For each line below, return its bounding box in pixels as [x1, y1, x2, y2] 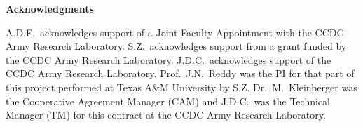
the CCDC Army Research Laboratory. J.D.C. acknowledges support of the [6, 52, 331, 67]
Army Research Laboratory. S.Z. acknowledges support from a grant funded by [6, 39, 347, 53]
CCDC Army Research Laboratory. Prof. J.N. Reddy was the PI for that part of [6, 66, 355, 81]
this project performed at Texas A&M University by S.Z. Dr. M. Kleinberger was [6, 79, 357, 94]
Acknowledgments [6, 1, 94, 15]
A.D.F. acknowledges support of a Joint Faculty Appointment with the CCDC [6, 25, 344, 39]
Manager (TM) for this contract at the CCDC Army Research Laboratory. [6, 107, 326, 122]
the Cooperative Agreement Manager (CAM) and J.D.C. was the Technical [6, 93, 330, 108]
